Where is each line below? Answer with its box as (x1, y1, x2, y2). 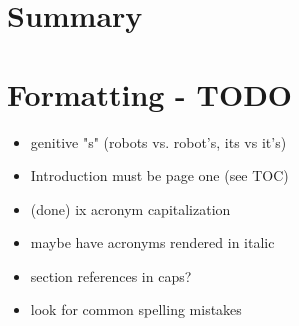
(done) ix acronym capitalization (30, 198, 231, 219)
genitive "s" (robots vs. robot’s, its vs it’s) (30, 131, 287, 152)
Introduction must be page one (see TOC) (30, 165, 289, 186)
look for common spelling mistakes (30, 299, 242, 320)
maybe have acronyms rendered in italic (30, 232, 275, 253)
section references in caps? (30, 265, 192, 286)
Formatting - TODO (7, 73, 293, 114)
